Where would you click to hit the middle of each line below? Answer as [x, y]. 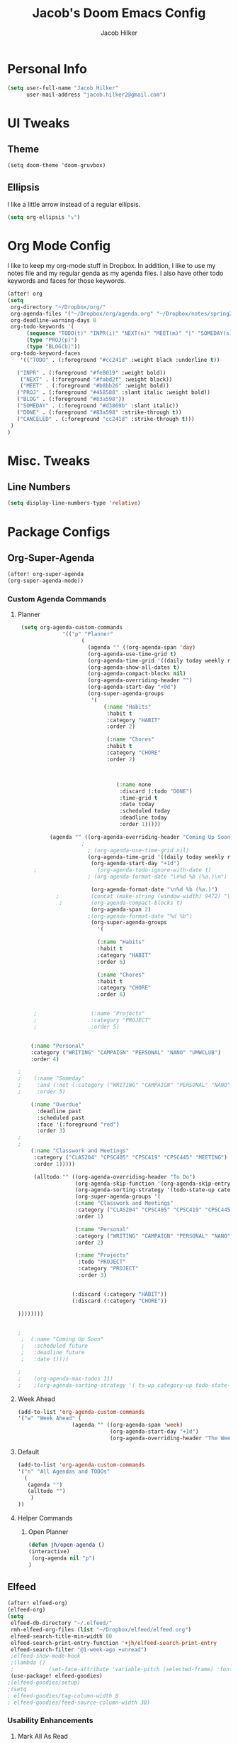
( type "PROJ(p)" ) [52, 340]
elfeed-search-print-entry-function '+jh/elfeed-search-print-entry [114, 1643]
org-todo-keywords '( [42, 327]
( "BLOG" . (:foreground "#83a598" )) [71, 399]
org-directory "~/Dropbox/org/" [58, 307]
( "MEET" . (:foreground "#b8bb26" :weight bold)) [95, 386]
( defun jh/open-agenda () [66, 1545]
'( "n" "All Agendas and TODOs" [64, 1471]
